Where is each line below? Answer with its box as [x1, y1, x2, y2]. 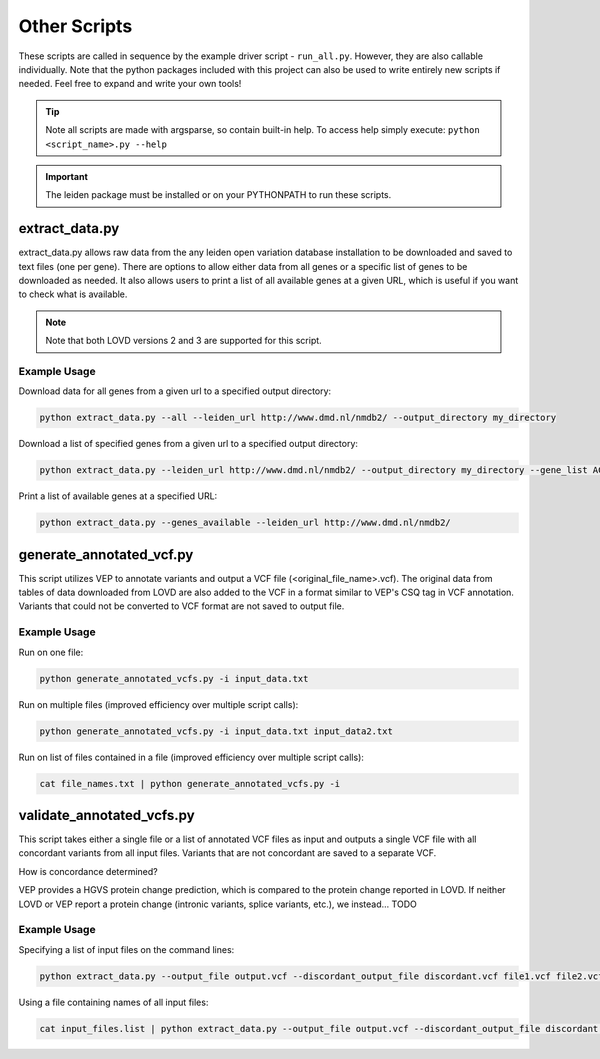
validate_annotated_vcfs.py [18, 806, 195, 824]
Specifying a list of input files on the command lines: [18, 943, 235, 955]
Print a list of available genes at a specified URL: [18, 490, 218, 502]
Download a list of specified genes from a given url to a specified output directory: [18, 438, 359, 450]
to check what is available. [18, 288, 128, 300]
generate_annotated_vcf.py [18, 546, 194, 563]
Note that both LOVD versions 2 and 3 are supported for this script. [45, 335, 322, 347]
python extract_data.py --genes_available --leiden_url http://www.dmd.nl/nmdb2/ [39, 517, 452, 529]
